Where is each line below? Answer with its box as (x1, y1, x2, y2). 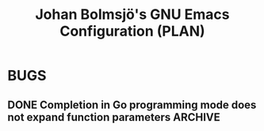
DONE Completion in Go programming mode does (7, 98, 257, 111)
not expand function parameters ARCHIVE (7, 110, 221, 124)
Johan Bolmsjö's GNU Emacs (34, 6, 231, 24)
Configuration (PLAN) (59, 22, 205, 40)
